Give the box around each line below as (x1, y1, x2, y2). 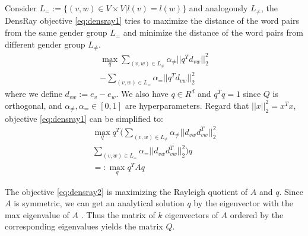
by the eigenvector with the (193, 197, 294, 209)
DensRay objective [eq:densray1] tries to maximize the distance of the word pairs (5, 14, 299, 27)
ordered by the (230, 208, 284, 221)
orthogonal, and (5, 99, 62, 111)
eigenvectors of (165, 208, 218, 221)
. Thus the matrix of (81, 208, 155, 221)
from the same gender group (5, 26, 107, 39)
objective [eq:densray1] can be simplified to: (5, 112, 163, 124)
